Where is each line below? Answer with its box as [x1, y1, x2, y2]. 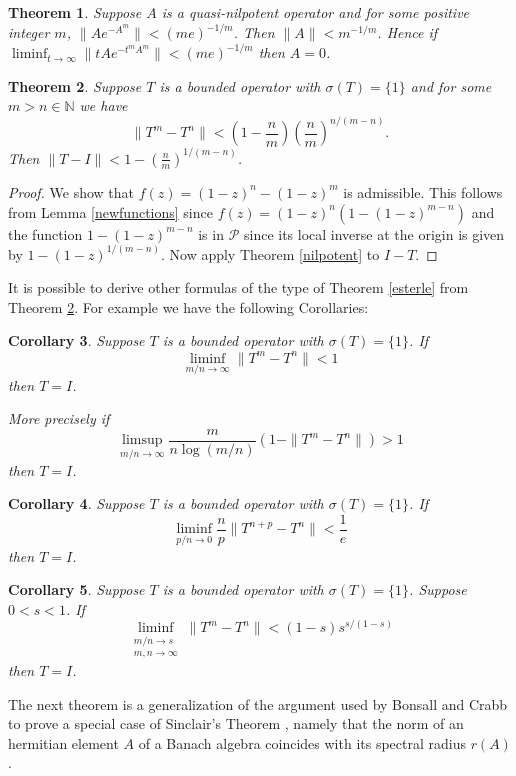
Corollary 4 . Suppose [8, 493, 145, 514]
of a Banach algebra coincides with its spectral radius [138, 732, 466, 753]
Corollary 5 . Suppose [8, 579, 145, 600]
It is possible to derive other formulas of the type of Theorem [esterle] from [8, 277, 469, 298]
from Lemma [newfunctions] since [8, 201, 213, 222]
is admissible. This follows [343, 181, 503, 202]
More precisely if [8, 408, 110, 429]
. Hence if [377, 22, 438, 43]
